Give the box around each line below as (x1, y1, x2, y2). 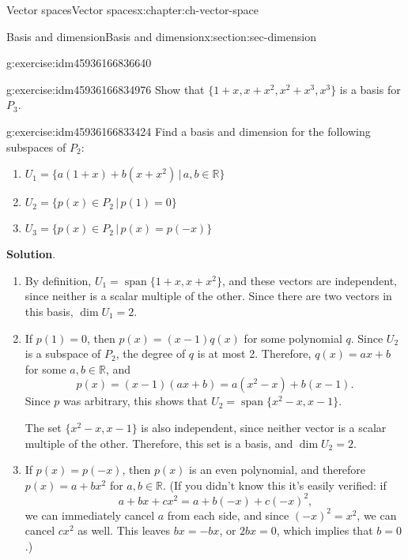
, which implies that (276, 522, 373, 539)
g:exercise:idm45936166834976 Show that (6, 81, 205, 97)
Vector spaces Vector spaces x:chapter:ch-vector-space (6, 2, 259, 17)
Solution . (6, 246, 56, 262)
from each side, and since (167, 506, 289, 523)
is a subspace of (25, 345, 101, 362)
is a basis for (339, 81, 401, 97)
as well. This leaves (77, 522, 171, 539)
